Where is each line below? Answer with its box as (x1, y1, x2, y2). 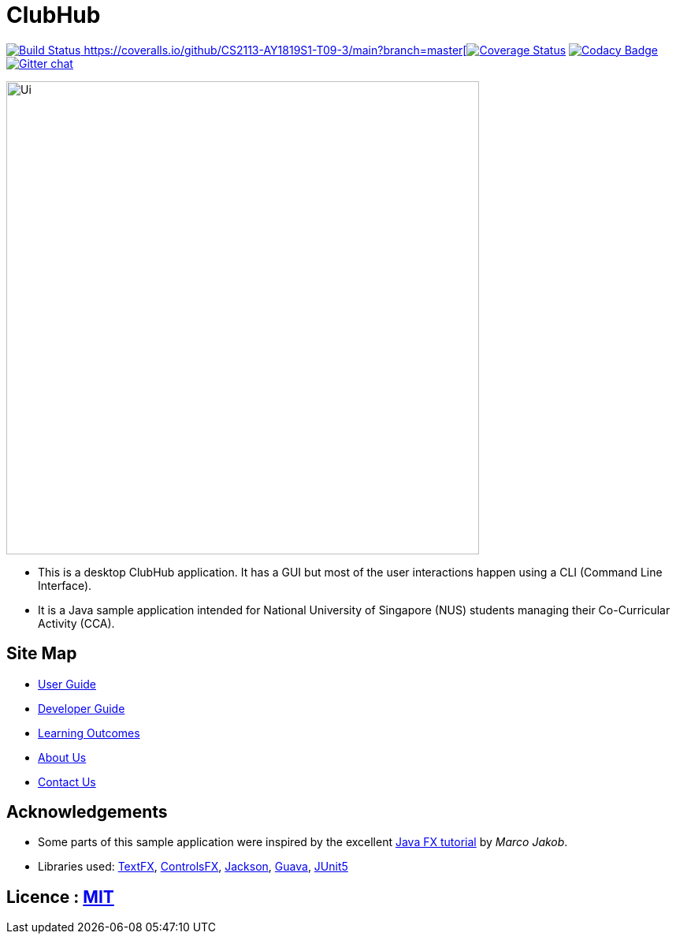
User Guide (38, 677, 97, 691)
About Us (38, 750, 87, 764)
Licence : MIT (6, 886, 114, 907)
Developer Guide (38, 701, 125, 715)
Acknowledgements (6, 802, 168, 822)
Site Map (6, 643, 77, 664)
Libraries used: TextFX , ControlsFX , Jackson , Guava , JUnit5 (38, 860, 348, 874)
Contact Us (38, 774, 96, 789)
